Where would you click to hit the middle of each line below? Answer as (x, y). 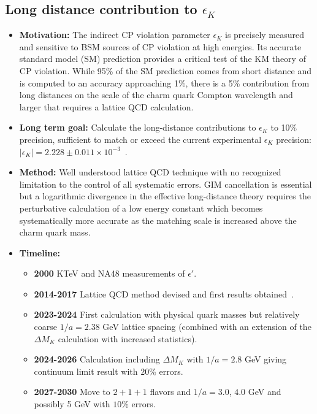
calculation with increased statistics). (128, 338)
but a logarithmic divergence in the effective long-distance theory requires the (165, 196)
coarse (46, 327)
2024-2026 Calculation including (97, 359)
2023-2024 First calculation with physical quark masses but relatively (167, 314)
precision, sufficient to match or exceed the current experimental (140, 139)
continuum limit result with (86, 371)
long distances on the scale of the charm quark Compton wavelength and (156, 95)
